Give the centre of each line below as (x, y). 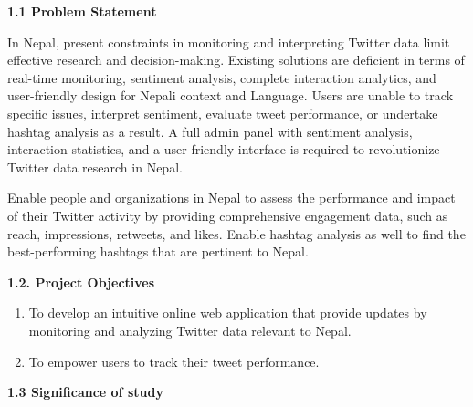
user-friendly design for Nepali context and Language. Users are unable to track (231, 95)
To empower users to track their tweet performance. (174, 361)
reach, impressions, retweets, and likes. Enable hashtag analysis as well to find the (236, 233)
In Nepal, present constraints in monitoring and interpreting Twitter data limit (229, 42)
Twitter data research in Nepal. (95, 167)
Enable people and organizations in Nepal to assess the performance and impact (231, 198)
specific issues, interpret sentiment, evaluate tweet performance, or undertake (223, 113)
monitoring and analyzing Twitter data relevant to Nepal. (190, 330)
